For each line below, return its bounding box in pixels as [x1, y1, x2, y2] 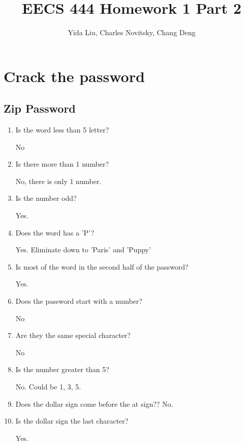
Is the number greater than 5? [15, 364, 109, 375]
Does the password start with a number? [15, 296, 142, 306]
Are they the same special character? [15, 330, 131, 341]
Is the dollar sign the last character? [15, 415, 129, 426]
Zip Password [4, 100, 76, 116]
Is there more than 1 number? [15, 159, 109, 169]
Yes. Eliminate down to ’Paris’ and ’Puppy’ [15, 244, 151, 255]
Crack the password [4, 65, 145, 86]
